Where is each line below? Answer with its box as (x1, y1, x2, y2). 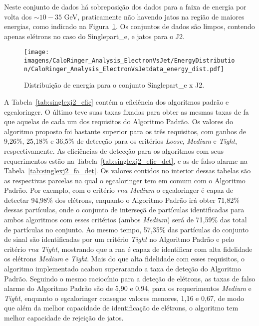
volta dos (4, 11, 32, 22)
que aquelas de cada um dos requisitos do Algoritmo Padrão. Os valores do (4, 116, 233, 127)
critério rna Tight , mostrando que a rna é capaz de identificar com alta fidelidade (4, 243, 253, 254)
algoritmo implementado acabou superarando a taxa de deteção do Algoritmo (4, 263, 242, 274)
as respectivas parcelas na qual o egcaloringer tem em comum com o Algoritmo (4, 175, 246, 185)
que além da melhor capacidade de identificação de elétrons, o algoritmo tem (4, 302, 239, 313)
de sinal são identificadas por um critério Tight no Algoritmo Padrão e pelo (4, 234, 235, 244)
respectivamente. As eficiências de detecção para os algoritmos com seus (4, 145, 224, 156)
